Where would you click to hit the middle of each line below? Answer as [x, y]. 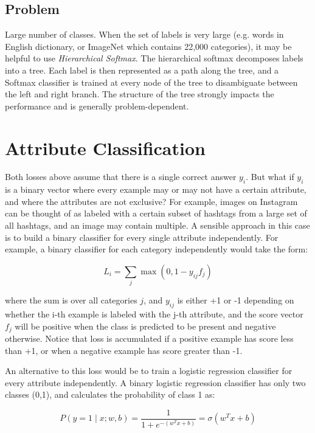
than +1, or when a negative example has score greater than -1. [124, 350]
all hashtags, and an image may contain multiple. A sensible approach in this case [157, 225]
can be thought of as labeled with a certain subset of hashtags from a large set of [156, 213]
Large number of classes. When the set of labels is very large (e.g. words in [144, 34]
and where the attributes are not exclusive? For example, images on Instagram [151, 201]
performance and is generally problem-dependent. [97, 106]
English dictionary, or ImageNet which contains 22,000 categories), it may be [148, 46]
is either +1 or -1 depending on [236, 300]
